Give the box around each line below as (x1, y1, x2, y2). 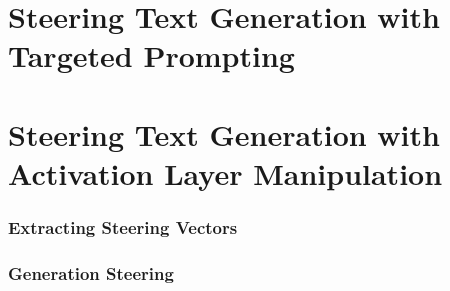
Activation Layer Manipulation (8, 152, 443, 193)
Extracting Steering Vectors (8, 215, 238, 240)
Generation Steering (8, 260, 174, 285)
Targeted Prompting (8, 35, 295, 76)
